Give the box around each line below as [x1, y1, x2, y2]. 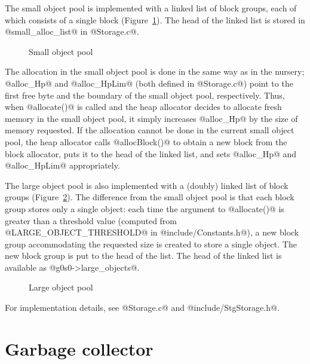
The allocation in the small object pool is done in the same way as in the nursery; [5, 65, 305, 78]
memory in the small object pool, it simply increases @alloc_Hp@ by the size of [5, 112, 298, 124]
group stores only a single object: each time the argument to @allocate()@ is [5, 202, 284, 215]
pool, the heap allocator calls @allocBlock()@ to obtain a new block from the [5, 135, 287, 148]
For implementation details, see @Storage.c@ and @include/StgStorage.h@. [5, 301, 280, 314]
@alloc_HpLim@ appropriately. [5, 159, 120, 172]
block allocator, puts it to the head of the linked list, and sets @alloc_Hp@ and [5, 147, 297, 160]
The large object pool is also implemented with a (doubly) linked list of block [5, 179, 288, 191]
